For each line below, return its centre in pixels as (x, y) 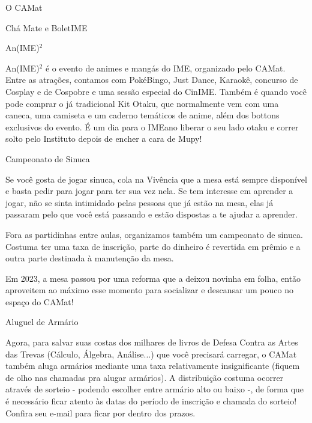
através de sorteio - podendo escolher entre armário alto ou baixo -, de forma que (155, 389)
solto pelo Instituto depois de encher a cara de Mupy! (104, 138)
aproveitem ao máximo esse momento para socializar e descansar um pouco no (149, 290)
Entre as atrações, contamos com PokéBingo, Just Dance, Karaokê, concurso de (152, 80)
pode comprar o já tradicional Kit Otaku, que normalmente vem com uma (142, 103)
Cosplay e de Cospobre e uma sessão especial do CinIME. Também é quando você (156, 91)
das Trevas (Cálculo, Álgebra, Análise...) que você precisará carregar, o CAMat (151, 354)
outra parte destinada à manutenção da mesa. (90, 258)
